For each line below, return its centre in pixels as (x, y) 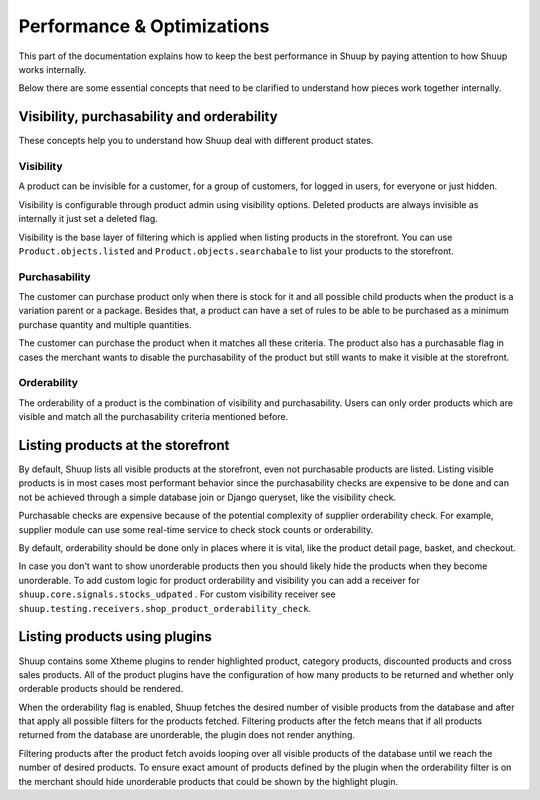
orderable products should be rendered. (101, 689)
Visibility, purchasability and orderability (148, 116)
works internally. (52, 69)
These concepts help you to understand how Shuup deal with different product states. (196, 141)
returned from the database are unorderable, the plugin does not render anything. (186, 735)
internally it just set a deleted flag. (88, 219)
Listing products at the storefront (124, 445)
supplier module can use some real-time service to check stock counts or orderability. (196, 529)
